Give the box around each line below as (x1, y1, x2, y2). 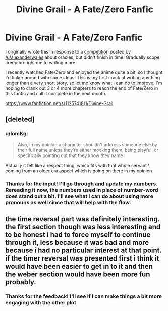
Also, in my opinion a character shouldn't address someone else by (17, 141, 157, 147)
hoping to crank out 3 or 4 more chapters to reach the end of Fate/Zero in (5, 85, 158, 91)
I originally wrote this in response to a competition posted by (5, 48, 131, 55)
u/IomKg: (5, 130, 29, 137)
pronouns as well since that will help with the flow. (5, 199, 131, 206)
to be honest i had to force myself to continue (5, 230, 151, 239)
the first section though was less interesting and (5, 222, 161, 231)
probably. (5, 278, 36, 286)
